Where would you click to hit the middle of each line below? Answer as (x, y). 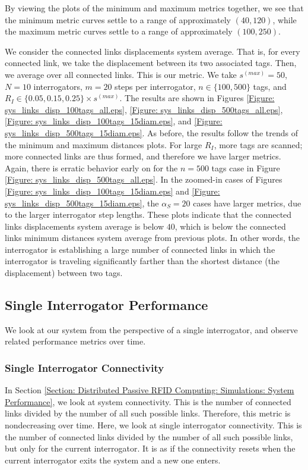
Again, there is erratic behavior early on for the (91, 167)
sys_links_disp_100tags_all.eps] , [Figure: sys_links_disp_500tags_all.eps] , (144, 109)
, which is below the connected (230, 226)
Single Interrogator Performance (107, 305)
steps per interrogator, (155, 86)
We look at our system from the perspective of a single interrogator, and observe (151, 329)
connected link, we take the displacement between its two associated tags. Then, (151, 63)
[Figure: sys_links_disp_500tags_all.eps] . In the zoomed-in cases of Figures (144, 179)
